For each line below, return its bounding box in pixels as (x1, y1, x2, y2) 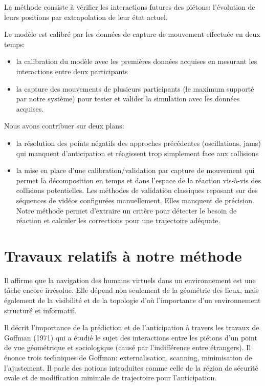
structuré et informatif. (4, 305, 76, 315)
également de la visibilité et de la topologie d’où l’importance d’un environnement (4, 295, 261, 305)
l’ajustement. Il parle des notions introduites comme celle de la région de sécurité (4, 362, 258, 373)
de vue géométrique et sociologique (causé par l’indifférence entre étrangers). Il (4, 342, 251, 353)
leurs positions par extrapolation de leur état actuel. (4, 11, 168, 22)
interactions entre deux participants (16, 66, 128, 76)
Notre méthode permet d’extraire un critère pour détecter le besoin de (16, 205, 237, 216)
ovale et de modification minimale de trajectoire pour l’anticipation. (4, 372, 217, 383)
